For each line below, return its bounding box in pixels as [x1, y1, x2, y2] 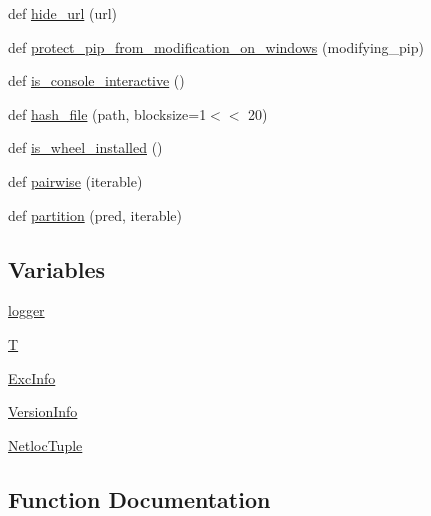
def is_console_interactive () [8, 70, 185, 91]
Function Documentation [8, 483, 271, 514]
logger [8, 300, 45, 321]
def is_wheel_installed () [8, 137, 163, 158]
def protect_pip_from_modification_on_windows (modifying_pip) [8, 36, 424, 57]
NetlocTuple [8, 434, 83, 455]
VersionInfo [8, 401, 78, 422]
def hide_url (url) [8, 3, 118, 23]
